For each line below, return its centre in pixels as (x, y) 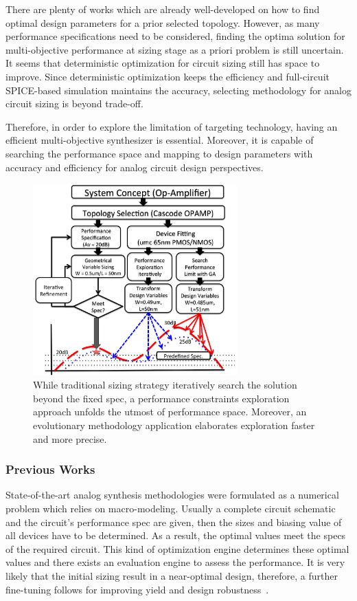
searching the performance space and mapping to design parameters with (159, 153)
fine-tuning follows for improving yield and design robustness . (137, 589)
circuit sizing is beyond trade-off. (74, 103)
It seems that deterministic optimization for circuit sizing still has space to (163, 63)
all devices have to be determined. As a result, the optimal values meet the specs (176, 535)
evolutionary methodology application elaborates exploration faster (174, 425)
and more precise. (70, 438)
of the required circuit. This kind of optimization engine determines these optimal (177, 548)
